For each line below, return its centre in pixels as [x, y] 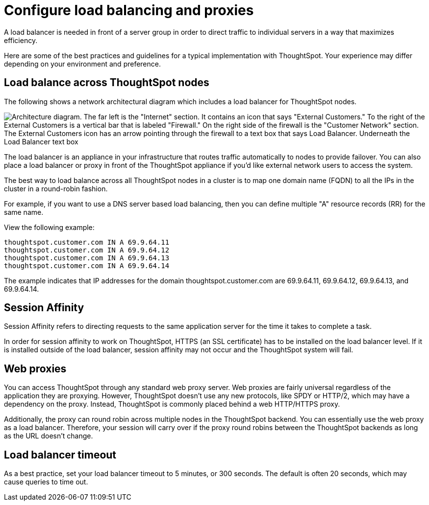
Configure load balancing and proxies [129, 10]
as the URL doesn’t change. [49, 436]
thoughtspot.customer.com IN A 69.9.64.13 [87, 258]
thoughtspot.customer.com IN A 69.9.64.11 [87, 242]
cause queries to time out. [46, 482]
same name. [24, 212]
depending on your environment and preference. [82, 64]
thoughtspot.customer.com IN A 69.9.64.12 [87, 250]
